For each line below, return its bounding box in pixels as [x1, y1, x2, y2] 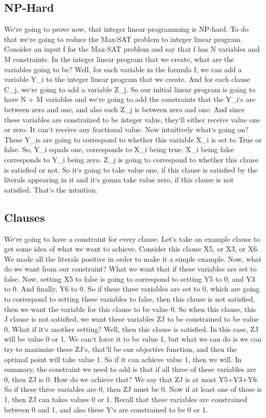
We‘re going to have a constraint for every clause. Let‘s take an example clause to [4, 233, 260, 244]
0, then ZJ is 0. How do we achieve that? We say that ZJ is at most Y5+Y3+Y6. [4, 373, 259, 384]
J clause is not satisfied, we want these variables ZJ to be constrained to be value [4, 313, 259, 324]
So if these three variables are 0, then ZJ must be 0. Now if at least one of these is [4, 384, 262, 394]
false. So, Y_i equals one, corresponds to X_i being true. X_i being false [4, 144, 234, 155]
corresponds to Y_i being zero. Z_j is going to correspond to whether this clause [4, 154, 259, 164]
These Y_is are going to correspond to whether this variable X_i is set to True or [4, 134, 262, 144]
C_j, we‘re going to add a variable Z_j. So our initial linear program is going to [4, 83, 256, 94]
